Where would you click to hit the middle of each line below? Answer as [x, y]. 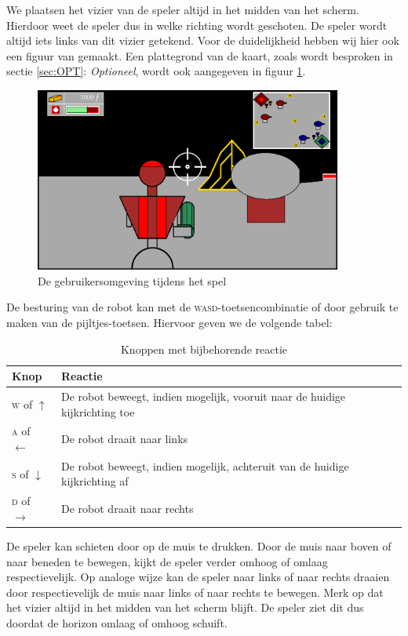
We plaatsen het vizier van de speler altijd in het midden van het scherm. [183, 9]
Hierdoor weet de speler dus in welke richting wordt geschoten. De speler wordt [197, 25]
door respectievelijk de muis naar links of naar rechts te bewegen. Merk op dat [195, 592]
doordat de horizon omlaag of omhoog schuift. [117, 622]
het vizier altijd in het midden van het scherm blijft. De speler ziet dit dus [185, 607]
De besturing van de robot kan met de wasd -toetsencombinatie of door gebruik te [202, 307]
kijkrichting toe [98, 411]
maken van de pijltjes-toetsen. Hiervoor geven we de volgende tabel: [169, 322]
